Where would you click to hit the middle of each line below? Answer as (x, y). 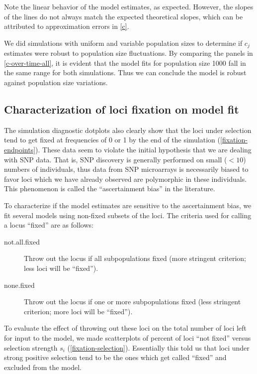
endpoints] (20, 149)
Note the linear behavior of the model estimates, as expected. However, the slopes (129, 6)
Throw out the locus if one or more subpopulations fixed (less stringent (132, 302)
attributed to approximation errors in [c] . (67, 26)
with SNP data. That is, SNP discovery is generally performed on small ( (116, 159)
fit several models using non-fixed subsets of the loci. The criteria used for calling (128, 215)
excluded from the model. (43, 367)
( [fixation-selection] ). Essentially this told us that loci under (158, 347)
